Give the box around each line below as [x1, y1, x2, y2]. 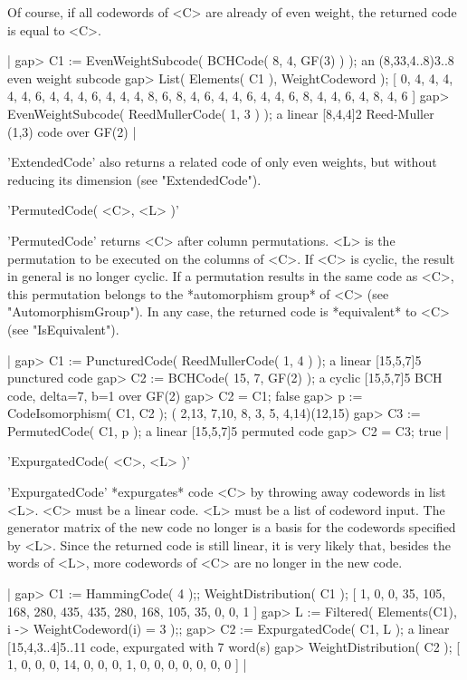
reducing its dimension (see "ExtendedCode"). [7, 170, 262, 189]
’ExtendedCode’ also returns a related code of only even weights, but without [7, 152, 437, 171]
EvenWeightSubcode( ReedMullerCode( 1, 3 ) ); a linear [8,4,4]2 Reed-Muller [7, 103, 434, 122]
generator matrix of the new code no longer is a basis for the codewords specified [7, 518, 456, 537]
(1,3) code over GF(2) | [7, 121, 137, 141]
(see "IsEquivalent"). [7, 319, 119, 338]
